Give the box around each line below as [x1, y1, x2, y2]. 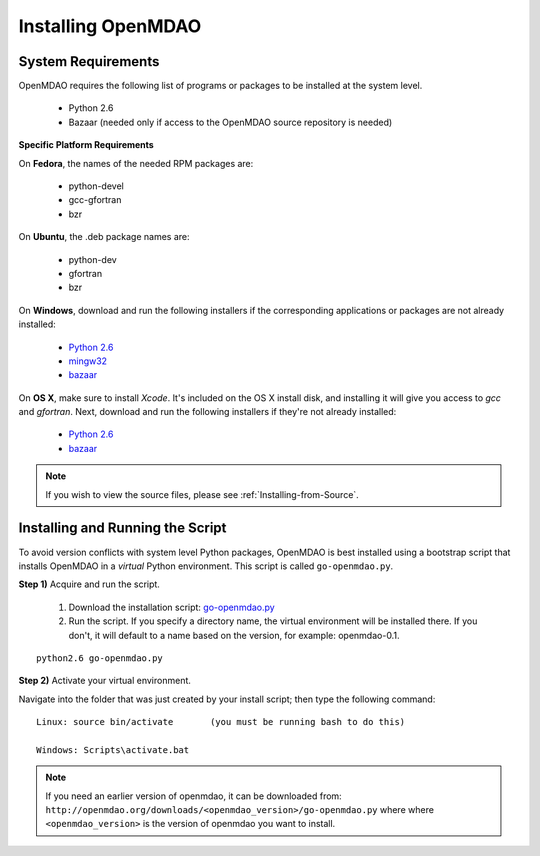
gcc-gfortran [68, 194, 122, 206]
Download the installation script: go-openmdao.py [68, 601, 275, 613]
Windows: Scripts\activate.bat [36, 744, 190, 755]
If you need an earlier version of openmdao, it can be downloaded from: [45, 790, 342, 802]
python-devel [68, 180, 124, 192]
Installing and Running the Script [18, 520, 227, 537]
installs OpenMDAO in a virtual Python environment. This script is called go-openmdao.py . [18, 560, 394, 572]
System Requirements [18, 53, 160, 70]
